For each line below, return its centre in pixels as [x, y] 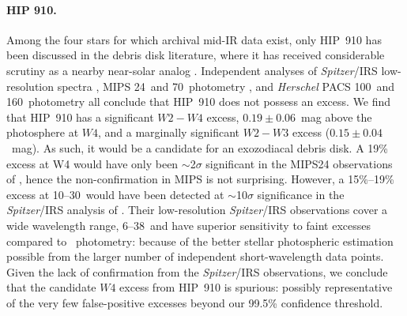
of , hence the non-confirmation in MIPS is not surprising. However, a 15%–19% [200, 179]
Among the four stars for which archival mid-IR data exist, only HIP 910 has [194, 39]
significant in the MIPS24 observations [299, 163]
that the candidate [51, 287]
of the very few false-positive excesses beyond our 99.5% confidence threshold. [195, 302]
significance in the [301, 194]
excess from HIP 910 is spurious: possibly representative [256, 287]
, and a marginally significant [169, 132]
